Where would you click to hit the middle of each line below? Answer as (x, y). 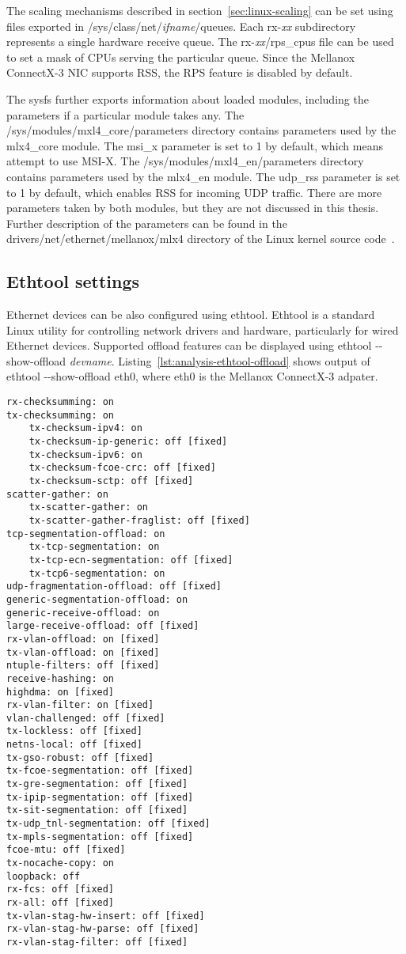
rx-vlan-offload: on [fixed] (83, 639)
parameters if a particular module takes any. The (125, 114)
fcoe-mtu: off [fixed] (66, 850)
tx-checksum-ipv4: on (85, 428)
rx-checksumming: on (61, 402)
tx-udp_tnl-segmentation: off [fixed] (108, 824)
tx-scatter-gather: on (88, 507)
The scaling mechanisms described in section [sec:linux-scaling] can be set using (200, 10)
